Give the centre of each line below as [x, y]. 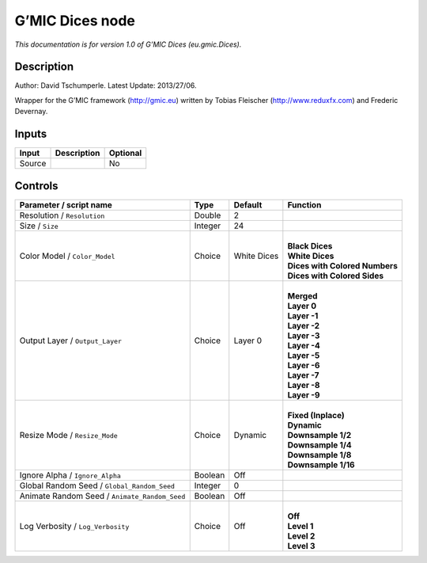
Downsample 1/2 [319, 435]
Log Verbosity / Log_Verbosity [74, 526]
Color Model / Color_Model [67, 256]
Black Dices [310, 245]
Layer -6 [304, 365]
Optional [125, 153]
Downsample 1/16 [321, 465]
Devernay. [31, 112]
